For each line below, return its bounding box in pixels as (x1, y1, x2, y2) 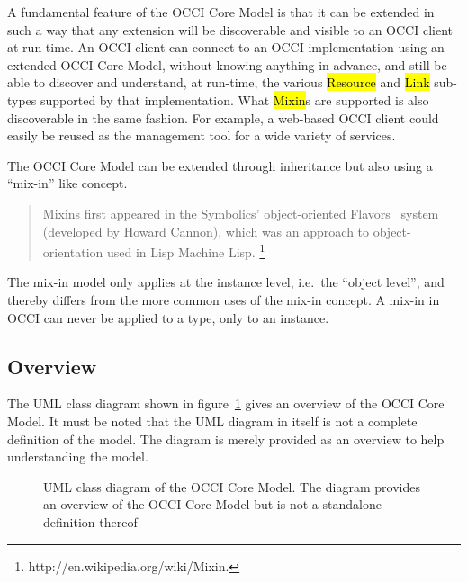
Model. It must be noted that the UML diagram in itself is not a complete (7, 411, 418, 430)
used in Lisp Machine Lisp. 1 (107, 240, 265, 261)
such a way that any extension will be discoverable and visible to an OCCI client (7, 20, 453, 39)
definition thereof (43, 512, 138, 531)
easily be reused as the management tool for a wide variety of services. (7, 126, 396, 145)
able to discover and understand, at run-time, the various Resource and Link (7, 73, 430, 92)
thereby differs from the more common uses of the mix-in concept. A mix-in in (7, 290, 440, 309)
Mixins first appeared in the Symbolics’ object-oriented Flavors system (42, 203, 439, 222)
